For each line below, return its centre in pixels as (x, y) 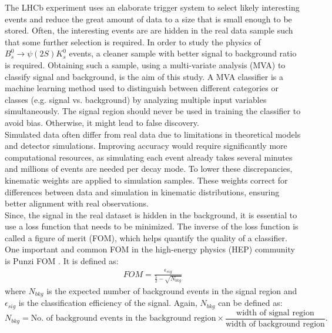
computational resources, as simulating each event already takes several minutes (149, 157)
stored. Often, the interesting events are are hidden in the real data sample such (149, 30)
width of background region (275, 324)
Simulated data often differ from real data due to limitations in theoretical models (153, 134)
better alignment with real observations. (77, 203)
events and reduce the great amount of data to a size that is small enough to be (148, 19)
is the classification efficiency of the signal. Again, (108, 303)
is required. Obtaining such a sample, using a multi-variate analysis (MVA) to (145, 64)
